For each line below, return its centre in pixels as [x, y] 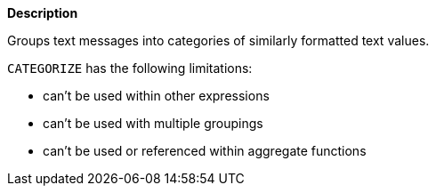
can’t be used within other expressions [156, 96]
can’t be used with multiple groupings [153, 123]
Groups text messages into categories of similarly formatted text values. [218, 40]
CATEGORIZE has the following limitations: [130, 68]
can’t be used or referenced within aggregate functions [205, 151]
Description [43, 13]
